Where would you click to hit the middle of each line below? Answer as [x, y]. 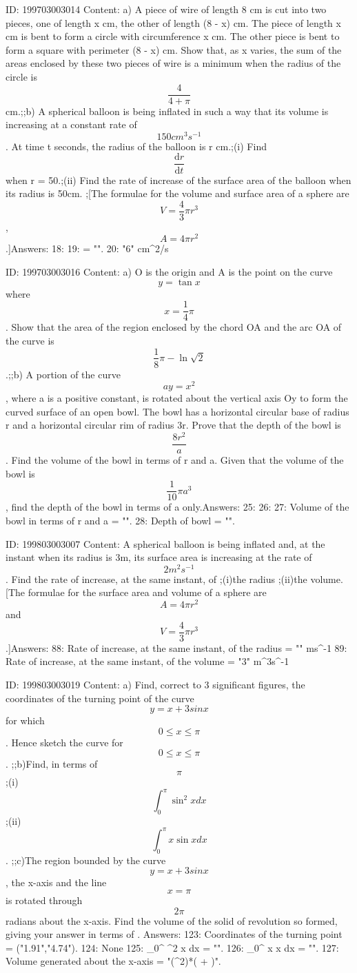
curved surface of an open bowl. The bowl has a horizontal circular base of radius [177, 411]
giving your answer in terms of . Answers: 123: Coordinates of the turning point [174, 934]
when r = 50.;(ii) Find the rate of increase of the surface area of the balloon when [178, 180]
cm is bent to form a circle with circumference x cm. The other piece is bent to [173, 36]
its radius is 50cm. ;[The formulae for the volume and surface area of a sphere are [177, 193]
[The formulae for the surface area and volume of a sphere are [136, 592]
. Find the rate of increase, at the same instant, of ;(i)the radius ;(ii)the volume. [174, 578]
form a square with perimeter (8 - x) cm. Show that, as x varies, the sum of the [174, 49]
